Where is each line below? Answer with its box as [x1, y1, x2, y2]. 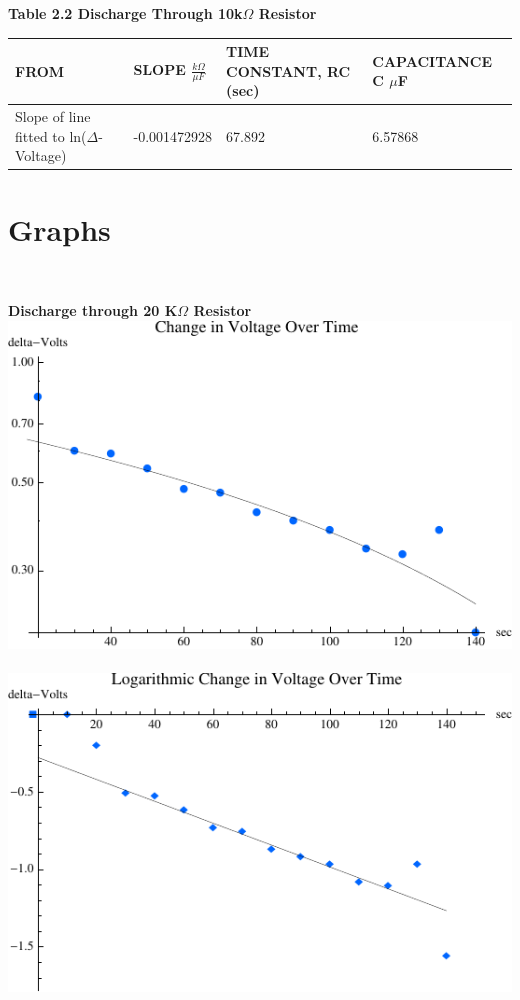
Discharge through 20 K [8, 300, 178, 321]
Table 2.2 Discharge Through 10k [8, 3, 243, 23]
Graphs [8, 208, 111, 249]
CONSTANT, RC [226, 60, 351, 81]
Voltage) [15, 145, 67, 166]
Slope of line [15, 106, 91, 127]
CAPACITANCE [372, 50, 493, 71]
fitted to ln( [15, 125, 87, 146]
